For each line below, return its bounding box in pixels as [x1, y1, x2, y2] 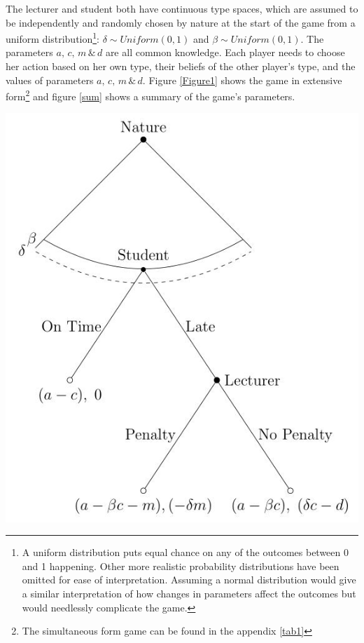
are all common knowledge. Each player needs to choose [105, 45, 345, 60]
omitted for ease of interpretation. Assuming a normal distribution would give [22, 572, 356, 587]
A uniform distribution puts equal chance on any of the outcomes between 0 [22, 545, 349, 560]
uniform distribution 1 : [6, 29, 100, 46]
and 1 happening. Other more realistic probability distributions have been [22, 558, 339, 573]
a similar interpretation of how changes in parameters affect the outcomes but [22, 586, 356, 600]
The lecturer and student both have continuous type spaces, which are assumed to [6, 1, 358, 15]
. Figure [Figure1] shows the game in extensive [142, 72, 342, 87]
